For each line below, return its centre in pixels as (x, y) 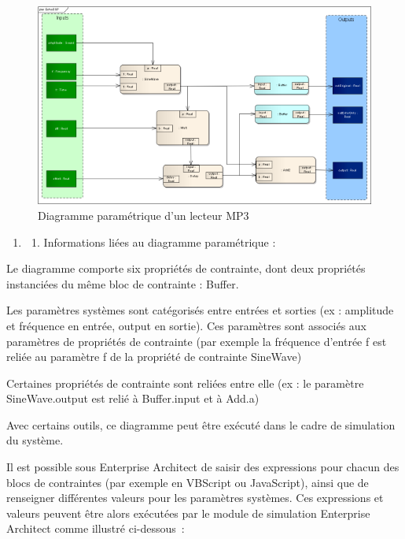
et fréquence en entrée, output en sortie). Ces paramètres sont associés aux (186, 325)
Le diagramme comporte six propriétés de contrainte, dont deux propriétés (186, 268)
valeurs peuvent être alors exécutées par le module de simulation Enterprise (188, 513)
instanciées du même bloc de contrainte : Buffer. (123, 283)
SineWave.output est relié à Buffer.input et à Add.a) (133, 398)
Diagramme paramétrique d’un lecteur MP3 (144, 215)
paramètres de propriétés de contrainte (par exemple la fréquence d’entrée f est (197, 341)
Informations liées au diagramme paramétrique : (160, 242)
